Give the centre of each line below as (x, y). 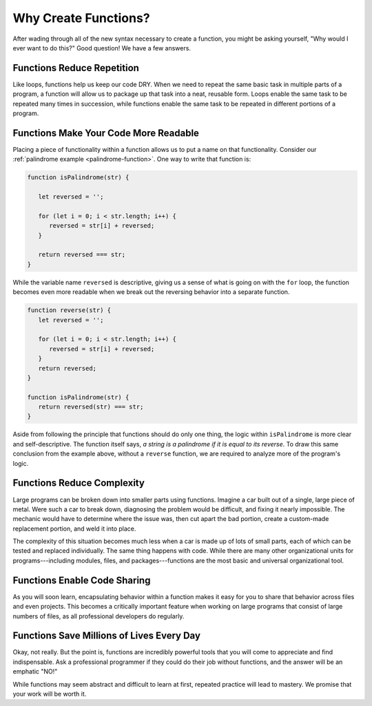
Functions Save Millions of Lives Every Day (107, 636)
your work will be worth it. (50, 694)
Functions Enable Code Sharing (82, 580)
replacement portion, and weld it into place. (74, 529)
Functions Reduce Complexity (79, 483)
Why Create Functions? (82, 18)
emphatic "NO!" (35, 671)
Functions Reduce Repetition (76, 68)
